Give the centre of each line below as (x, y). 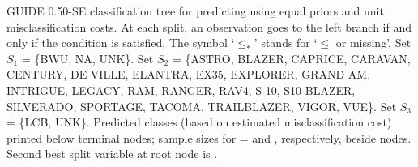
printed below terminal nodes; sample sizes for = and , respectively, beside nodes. (209, 137)
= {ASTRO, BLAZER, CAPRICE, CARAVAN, (291, 58)
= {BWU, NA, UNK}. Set (87, 58)
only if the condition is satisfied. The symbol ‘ (121, 43)
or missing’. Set (373, 43)
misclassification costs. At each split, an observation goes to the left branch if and (209, 26)
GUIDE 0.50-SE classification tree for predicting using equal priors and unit (195, 11)
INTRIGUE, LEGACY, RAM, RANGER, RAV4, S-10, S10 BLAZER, (181, 90)
